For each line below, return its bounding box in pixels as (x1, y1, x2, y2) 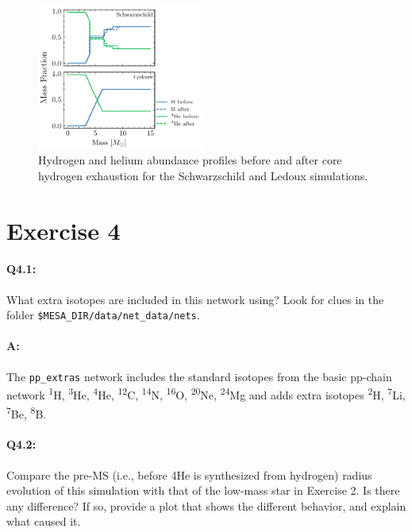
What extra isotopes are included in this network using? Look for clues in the (6, 291, 384, 307)
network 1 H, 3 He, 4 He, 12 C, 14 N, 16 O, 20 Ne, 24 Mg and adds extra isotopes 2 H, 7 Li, (6, 384, 406, 403)
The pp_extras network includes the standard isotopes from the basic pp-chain (6, 368, 392, 384)
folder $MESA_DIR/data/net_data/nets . (6, 306, 200, 323)
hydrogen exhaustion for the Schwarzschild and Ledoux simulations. (38, 167, 368, 183)
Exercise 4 (6, 214, 121, 246)
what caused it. (6, 513, 81, 530)
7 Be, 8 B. (6, 403, 47, 422)
